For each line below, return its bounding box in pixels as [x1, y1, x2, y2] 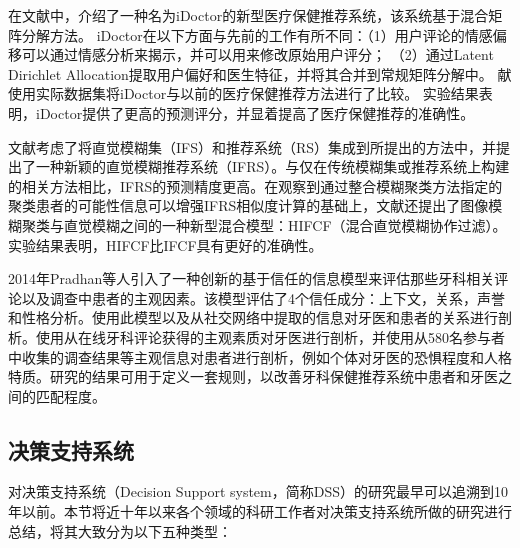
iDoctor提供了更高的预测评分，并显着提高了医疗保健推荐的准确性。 [35, 102, 475, 123]
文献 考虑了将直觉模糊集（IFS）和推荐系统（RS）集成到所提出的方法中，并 [8, 136, 497, 157]
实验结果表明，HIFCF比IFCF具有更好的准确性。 [8, 234, 323, 255]
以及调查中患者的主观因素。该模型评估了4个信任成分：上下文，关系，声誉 [21, 287, 505, 308]
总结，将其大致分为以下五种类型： [8, 520, 232, 541]
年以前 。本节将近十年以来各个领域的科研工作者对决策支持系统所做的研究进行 [8, 501, 512, 522]
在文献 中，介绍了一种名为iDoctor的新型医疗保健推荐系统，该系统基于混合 [8, 5, 489, 25]
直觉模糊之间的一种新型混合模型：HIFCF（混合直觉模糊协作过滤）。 [63, 214, 507, 235]
